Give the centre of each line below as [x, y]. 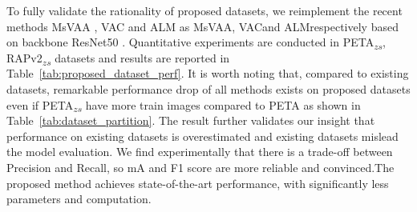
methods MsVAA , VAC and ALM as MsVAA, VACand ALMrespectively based [202, 26]
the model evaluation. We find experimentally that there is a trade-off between [200, 152]
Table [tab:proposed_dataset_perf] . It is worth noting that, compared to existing [208, 73]
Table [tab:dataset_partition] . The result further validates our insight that [191, 120]
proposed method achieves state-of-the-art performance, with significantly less [198, 183]
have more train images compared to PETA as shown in [223, 104]
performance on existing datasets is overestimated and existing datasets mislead [202, 136]
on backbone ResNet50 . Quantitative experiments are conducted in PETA [190, 42]
